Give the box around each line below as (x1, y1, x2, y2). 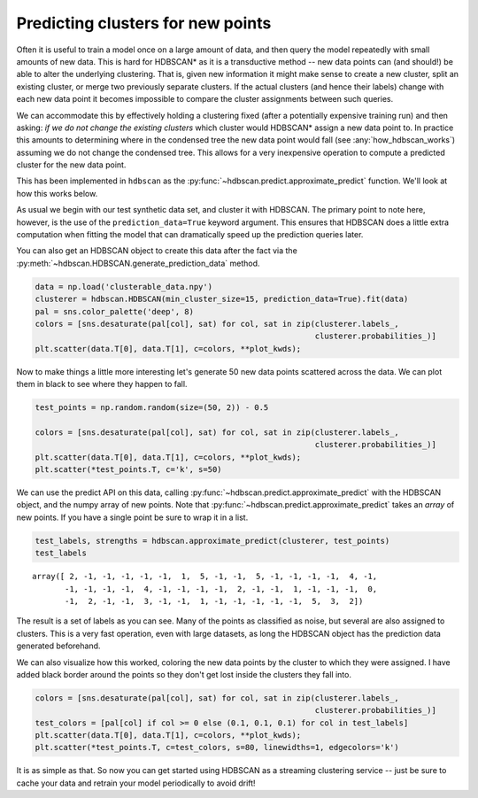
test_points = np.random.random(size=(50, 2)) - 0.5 (35, 403, 269, 413)
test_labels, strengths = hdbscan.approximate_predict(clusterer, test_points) (35, 536, 390, 546)
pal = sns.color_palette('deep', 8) (35, 306, 195, 316)
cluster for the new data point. (16, 159, 127, 170)
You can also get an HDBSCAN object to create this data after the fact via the (16, 245, 298, 256)
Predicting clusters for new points (16, 13, 272, 33)
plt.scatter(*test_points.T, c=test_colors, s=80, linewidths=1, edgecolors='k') (35, 742, 400, 753)
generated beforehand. (16, 640, 101, 651)
